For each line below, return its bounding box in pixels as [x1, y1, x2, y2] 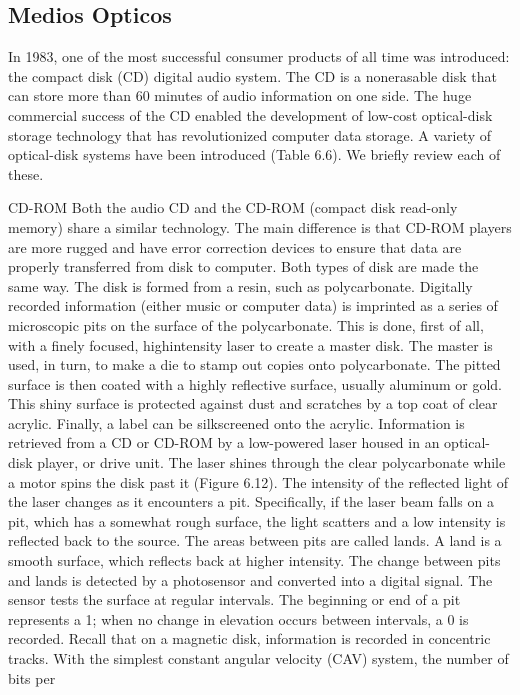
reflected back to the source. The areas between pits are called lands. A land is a [8, 530, 502, 551]
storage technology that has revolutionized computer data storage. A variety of [8, 124, 492, 145]
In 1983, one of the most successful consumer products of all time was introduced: [8, 46, 510, 67]
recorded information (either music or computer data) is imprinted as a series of [8, 295, 498, 316]
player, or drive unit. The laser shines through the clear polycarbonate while [37, 452, 506, 473]
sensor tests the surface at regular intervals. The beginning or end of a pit [8, 589, 461, 610]
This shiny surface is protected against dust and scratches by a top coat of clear [8, 393, 498, 414]
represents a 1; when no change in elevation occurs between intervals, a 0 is [8, 608, 469, 629]
